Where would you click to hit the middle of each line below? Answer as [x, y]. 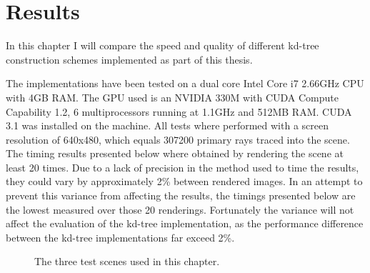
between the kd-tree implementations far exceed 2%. [120, 237]
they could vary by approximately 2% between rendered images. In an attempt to [184, 181]
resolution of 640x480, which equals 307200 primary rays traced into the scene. [178, 139]
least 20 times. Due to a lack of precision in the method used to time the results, [182, 167]
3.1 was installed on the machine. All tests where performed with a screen [167, 125]
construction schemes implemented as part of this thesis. [129, 59]
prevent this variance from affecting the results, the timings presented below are [181, 195]
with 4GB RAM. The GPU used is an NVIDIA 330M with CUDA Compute [172, 97]
